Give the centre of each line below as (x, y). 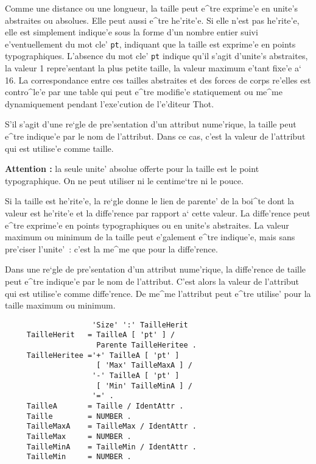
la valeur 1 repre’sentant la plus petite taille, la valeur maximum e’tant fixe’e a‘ (153, 68)
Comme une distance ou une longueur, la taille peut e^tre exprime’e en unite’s (151, 8)
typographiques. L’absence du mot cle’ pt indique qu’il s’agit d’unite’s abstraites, (156, 56)
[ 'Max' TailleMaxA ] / (144, 366)
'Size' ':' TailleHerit (140, 325)
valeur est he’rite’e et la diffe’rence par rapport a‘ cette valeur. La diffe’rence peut (158, 213)
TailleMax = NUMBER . (79, 437)
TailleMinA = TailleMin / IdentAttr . (111, 447)
